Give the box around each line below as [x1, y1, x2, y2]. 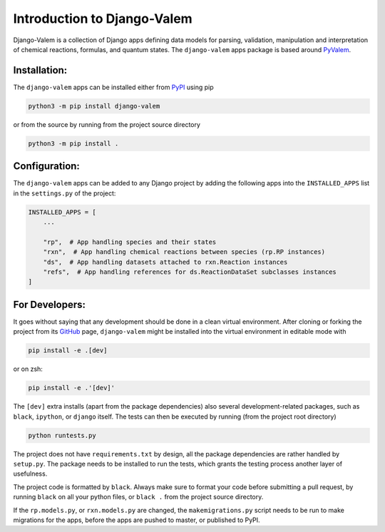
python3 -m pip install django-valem [28, 102, 160, 110]
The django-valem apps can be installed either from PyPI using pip [13, 83, 214, 91]
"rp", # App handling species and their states [43, 237, 217, 246]
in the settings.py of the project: [13, 189, 116, 198]
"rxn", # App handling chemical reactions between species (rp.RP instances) [43, 248, 326, 256]
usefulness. [13, 469, 48, 478]
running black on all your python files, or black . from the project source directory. [13, 493, 264, 501]
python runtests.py [28, 431, 96, 439]
